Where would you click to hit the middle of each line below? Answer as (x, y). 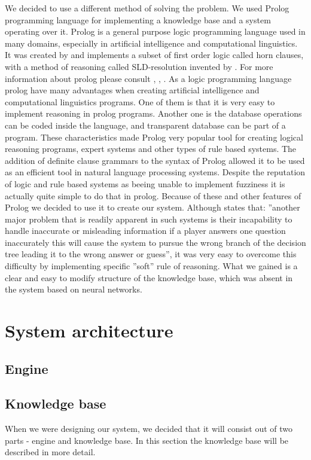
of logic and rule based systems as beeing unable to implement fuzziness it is (145, 183)
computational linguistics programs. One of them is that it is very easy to (140, 101)
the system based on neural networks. (74, 289)
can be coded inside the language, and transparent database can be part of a (145, 125)
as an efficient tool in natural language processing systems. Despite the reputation (155, 172)
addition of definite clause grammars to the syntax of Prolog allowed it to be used (155, 160)
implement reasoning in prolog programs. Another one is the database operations (153, 113)
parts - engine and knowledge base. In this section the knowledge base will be (147, 440)
